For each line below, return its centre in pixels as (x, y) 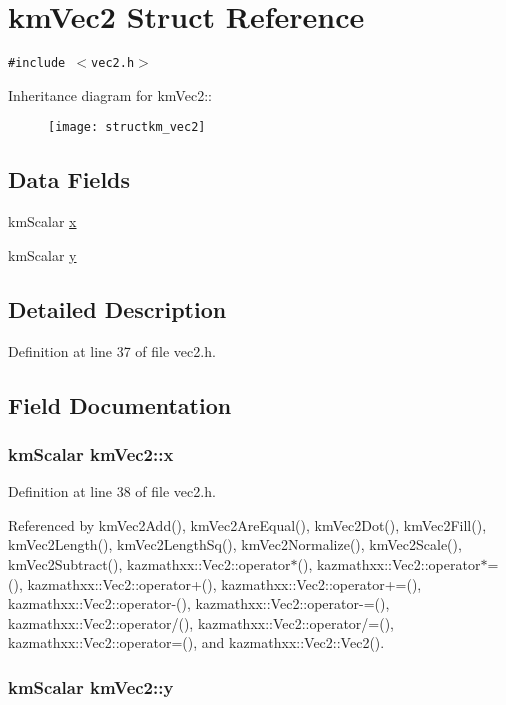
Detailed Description (117, 308)
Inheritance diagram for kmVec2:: (110, 94)
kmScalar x (42, 221)
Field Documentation (120, 404)
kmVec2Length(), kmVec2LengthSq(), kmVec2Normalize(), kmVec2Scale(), (235, 544)
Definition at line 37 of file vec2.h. (112, 350)
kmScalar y (42, 254)
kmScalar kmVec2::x (91, 453)
